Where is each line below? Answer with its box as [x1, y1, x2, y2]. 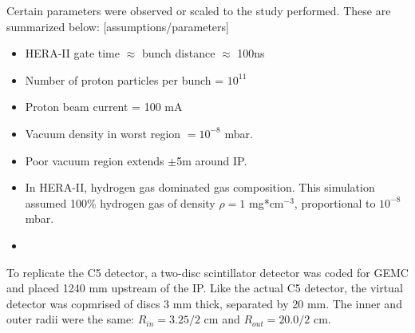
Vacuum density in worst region [25, 125, 181, 141]
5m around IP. [176, 152, 247, 168]
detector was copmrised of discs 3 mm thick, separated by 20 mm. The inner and [6, 295, 402, 311]
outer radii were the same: [6, 311, 135, 327]
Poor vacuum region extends [25, 152, 164, 168]
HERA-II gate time [25, 45, 120, 61]
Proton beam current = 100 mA [25, 98, 183, 115]
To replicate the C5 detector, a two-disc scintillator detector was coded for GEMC [6, 264, 409, 280]
